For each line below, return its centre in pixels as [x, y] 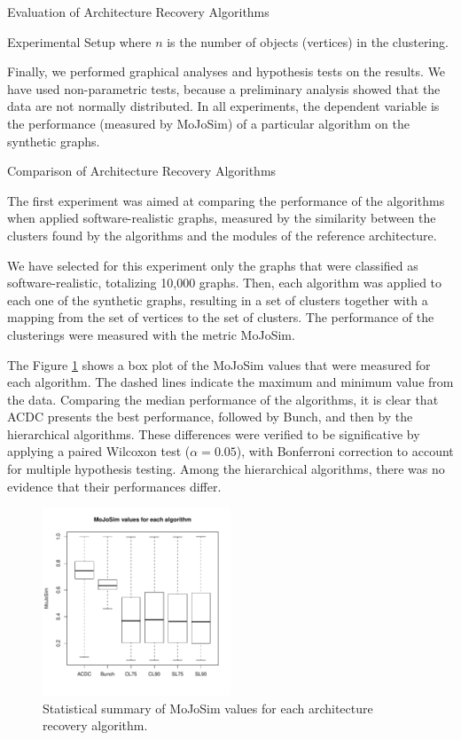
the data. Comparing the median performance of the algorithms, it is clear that [223, 399]
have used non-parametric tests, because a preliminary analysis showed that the [224, 88]
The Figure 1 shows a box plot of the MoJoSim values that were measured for [219, 364]
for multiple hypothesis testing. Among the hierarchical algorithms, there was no [226, 469]
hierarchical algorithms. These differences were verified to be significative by [214, 433]
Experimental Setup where [79, 41]
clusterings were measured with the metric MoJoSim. [151, 334]
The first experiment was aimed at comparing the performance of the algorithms [226, 200]
